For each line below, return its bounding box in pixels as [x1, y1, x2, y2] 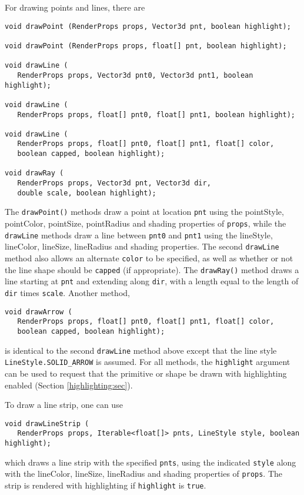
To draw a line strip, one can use [5, 398, 123, 411]
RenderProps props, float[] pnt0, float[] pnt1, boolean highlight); [17, 110, 295, 119]
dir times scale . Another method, [5, 287, 130, 298]
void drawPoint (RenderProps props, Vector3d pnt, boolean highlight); [5, 22, 291, 31]
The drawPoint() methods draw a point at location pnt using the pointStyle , [5, 205, 284, 218]
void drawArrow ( [5, 307, 72, 316]
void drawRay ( [5, 169, 64, 178]
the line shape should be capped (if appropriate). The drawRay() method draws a [5, 263, 299, 275]
